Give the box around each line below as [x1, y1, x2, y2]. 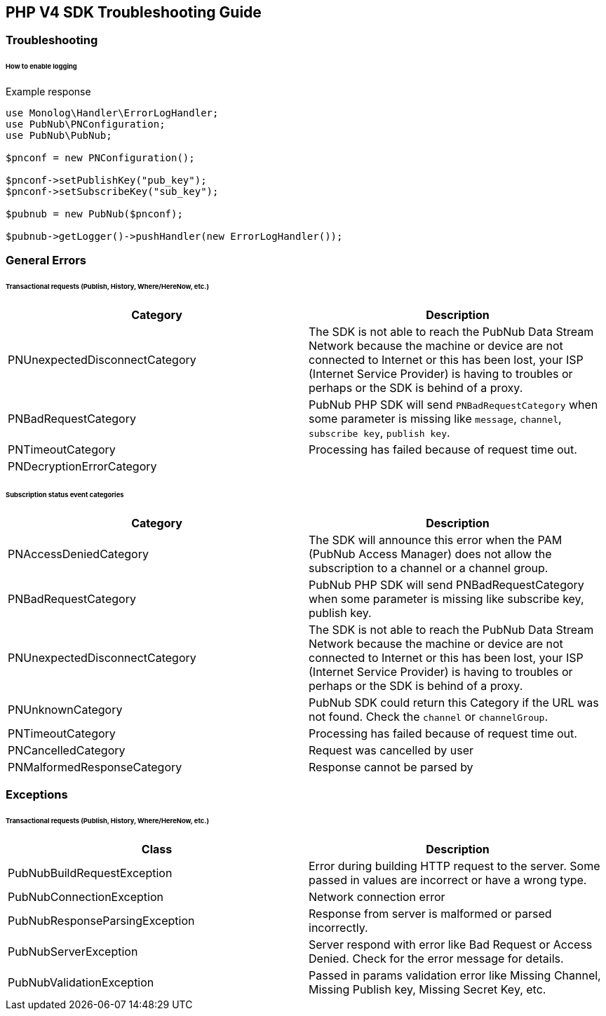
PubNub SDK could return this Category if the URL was [309, 695, 599, 710]
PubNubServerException [8, 944, 138, 959]
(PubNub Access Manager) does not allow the [309, 546, 552, 561]
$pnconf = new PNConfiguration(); [6, 152, 195, 164]
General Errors [6, 253, 87, 268]
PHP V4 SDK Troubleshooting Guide [6, 4, 262, 21]
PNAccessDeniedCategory [8, 546, 149, 561]
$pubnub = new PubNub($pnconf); [6, 208, 183, 220]
